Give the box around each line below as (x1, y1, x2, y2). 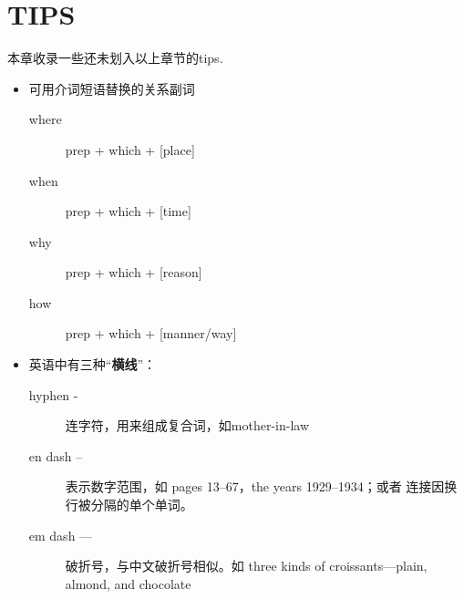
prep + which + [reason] (65, 263, 202, 282)
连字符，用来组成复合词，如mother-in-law (65, 416, 309, 435)
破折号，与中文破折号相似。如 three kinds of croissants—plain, (65, 556, 428, 575)
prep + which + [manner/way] (65, 324, 237, 343)
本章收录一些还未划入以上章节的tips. (7, 48, 223, 67)
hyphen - (28, 385, 78, 404)
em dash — (28, 525, 93, 544)
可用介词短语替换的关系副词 (28, 78, 195, 98)
